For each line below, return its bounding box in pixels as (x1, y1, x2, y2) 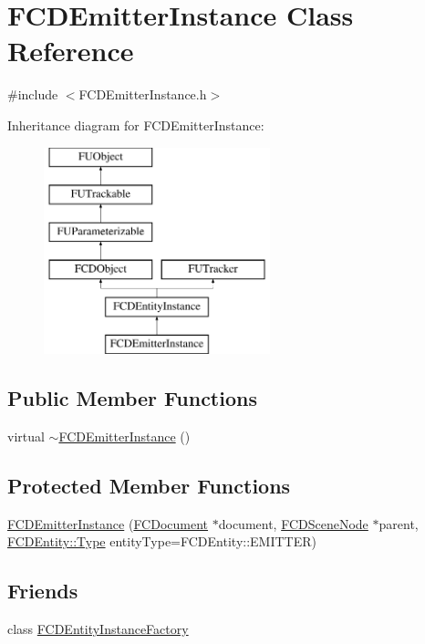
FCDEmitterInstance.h (78, 85, 207, 104)
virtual (7, 427, 45, 446)
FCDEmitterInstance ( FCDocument (7, 514, 209, 533)
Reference (7, 32, 134, 69)
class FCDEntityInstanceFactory (7, 619, 189, 639)
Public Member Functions (7, 384, 257, 412)
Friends (7, 576, 78, 605)
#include (7, 85, 58, 104)
